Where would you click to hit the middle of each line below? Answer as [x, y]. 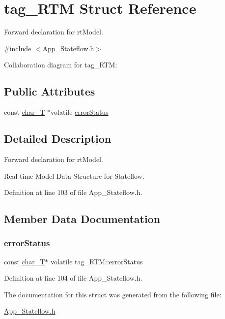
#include [18, 48]
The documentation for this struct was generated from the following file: [113, 294]
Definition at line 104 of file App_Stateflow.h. [73, 278]
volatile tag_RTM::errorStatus [97, 261]
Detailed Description [58, 139]
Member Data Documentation [82, 219]
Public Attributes [50, 91]
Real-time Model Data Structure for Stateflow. [74, 175]
